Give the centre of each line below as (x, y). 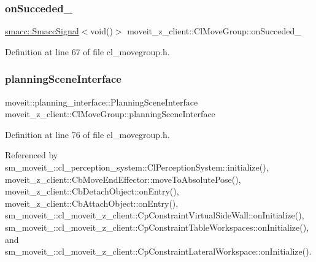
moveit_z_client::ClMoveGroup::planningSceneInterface (110, 114)
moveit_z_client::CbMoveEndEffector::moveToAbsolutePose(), (123, 179)
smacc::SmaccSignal (42, 31)
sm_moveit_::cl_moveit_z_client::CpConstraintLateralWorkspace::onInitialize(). (158, 251)
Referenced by (32, 155)
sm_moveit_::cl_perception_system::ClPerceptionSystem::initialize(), (137, 167)
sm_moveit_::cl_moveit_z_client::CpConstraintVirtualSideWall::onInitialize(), (155, 215)
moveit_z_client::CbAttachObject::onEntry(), (92, 203)
